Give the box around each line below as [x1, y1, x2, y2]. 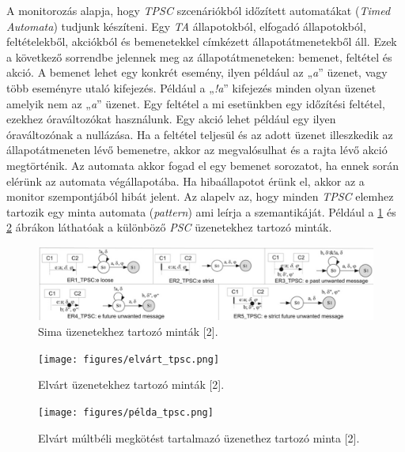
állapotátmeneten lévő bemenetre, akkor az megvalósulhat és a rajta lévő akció [6, 141, 388, 158]
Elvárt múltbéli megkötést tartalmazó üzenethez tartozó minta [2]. [38, 429, 360, 446]
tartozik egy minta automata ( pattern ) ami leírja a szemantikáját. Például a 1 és [6, 203, 396, 220]
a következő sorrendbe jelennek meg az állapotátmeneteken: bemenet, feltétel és [6, 48, 392, 65]
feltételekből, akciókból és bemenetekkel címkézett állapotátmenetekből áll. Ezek [6, 33, 397, 50]
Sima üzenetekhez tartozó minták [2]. [38, 323, 218, 340]
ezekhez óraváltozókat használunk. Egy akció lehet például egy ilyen [6, 111, 336, 127]
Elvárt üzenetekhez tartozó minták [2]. [38, 376, 225, 393]
